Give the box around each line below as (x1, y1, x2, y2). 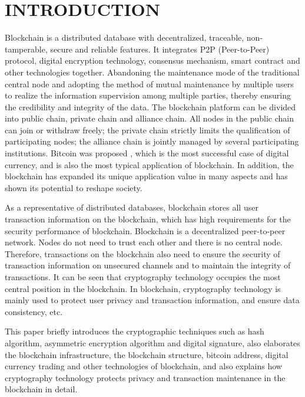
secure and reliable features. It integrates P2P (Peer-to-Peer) (50, 42, 270, 55)
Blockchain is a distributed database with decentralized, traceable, (5, 31, 244, 44)
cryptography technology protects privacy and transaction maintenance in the (5, 371, 286, 383)
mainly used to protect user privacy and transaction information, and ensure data (5, 294, 300, 306)
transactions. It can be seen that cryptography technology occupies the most (5, 271, 281, 283)
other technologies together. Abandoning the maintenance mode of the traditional (5, 65, 300, 78)
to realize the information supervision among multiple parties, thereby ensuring (5, 89, 291, 101)
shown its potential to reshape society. (5, 181, 142, 193)
